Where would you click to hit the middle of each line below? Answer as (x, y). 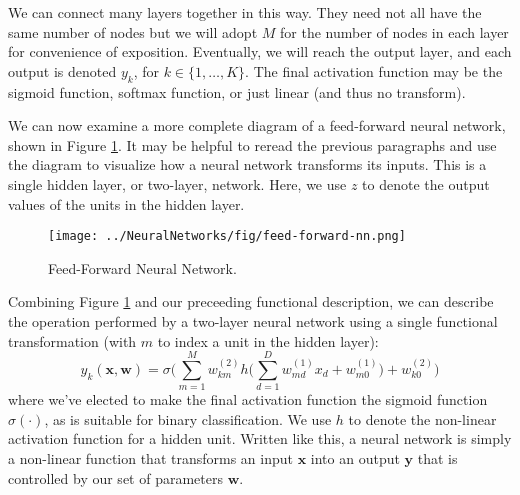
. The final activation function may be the (374, 70)
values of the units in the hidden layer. (126, 203)
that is (437, 458)
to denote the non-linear (422, 418)
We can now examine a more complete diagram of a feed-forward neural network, (257, 125)
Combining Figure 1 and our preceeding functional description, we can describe (251, 301)
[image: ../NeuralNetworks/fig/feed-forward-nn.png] (227, 236)
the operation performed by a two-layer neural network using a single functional (253, 320)
